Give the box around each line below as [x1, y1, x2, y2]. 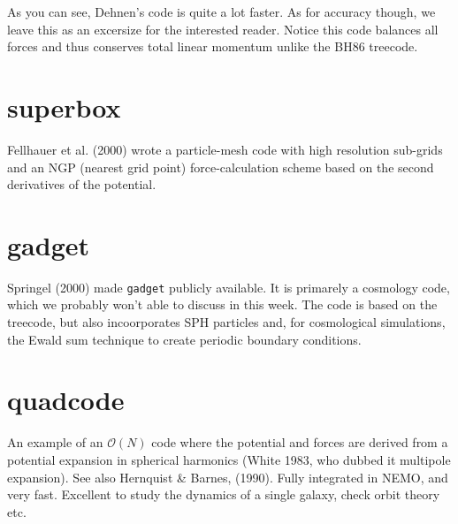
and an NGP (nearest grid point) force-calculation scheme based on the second [7, 157, 434, 176]
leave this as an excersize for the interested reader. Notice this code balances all [7, 19, 439, 38]
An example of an [7, 433, 103, 452]
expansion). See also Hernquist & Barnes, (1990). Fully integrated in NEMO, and [7, 467, 448, 486]
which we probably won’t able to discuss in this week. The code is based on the [7, 295, 438, 314]
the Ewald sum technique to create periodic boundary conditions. [7, 330, 362, 348]
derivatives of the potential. [7, 175, 156, 194]
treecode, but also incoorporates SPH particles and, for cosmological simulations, [7, 313, 446, 331]
